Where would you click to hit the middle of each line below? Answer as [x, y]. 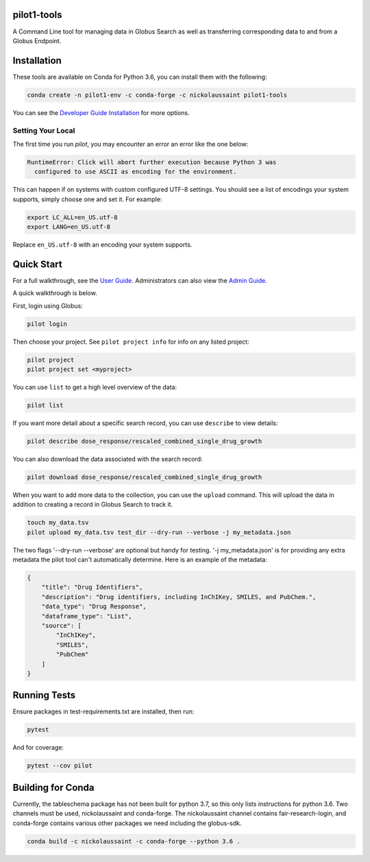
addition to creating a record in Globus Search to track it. [93, 505]
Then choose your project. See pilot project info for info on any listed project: [131, 342]
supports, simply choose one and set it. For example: [87, 199]
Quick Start [37, 264]
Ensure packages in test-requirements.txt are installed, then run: [103, 711]
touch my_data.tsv [58, 523]
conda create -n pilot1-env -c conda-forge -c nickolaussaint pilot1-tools [157, 95]
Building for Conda [53, 787]
